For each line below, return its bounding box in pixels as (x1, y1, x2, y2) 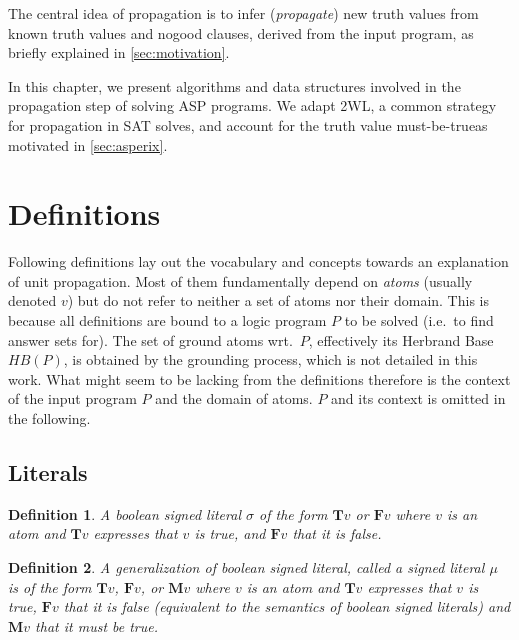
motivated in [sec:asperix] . (8, 134, 168, 155)
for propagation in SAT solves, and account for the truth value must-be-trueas (8, 114, 488, 135)
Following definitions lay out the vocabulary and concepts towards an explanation (8, 251, 509, 272)
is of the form (8, 576, 92, 597)
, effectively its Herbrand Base (308, 329, 494, 350)
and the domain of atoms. (155, 388, 313, 409)
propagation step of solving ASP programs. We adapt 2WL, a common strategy (8, 95, 497, 116)
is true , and (194, 523, 266, 544)
